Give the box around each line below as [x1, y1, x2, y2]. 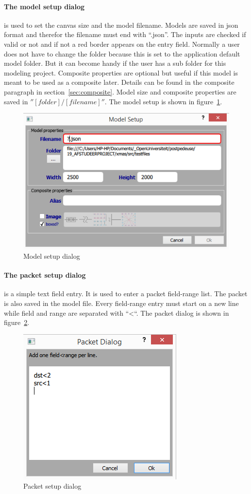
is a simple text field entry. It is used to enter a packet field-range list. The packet [4, 288, 248, 299]
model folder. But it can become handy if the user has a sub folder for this [4, 58, 226, 68]
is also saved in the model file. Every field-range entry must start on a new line [4, 298, 239, 308]
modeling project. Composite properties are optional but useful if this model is [4, 67, 238, 77]
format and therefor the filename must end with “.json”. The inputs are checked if [4, 29, 246, 39]
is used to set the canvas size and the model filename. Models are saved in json [4, 19, 238, 30]
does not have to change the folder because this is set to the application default [4, 48, 240, 58]
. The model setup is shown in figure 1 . [104, 96, 222, 106]
